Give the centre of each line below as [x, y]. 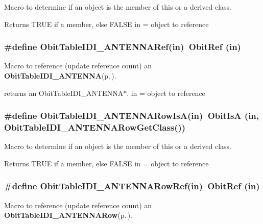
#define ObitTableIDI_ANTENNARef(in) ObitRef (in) [123, 47]
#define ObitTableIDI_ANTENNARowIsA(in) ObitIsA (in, [132, 116]
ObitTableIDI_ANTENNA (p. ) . [60, 76]
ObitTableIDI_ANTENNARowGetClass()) [95, 127]
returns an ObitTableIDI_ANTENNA [64, 93]
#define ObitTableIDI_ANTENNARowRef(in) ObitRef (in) [132, 186]
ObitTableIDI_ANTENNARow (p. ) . [68, 215]
